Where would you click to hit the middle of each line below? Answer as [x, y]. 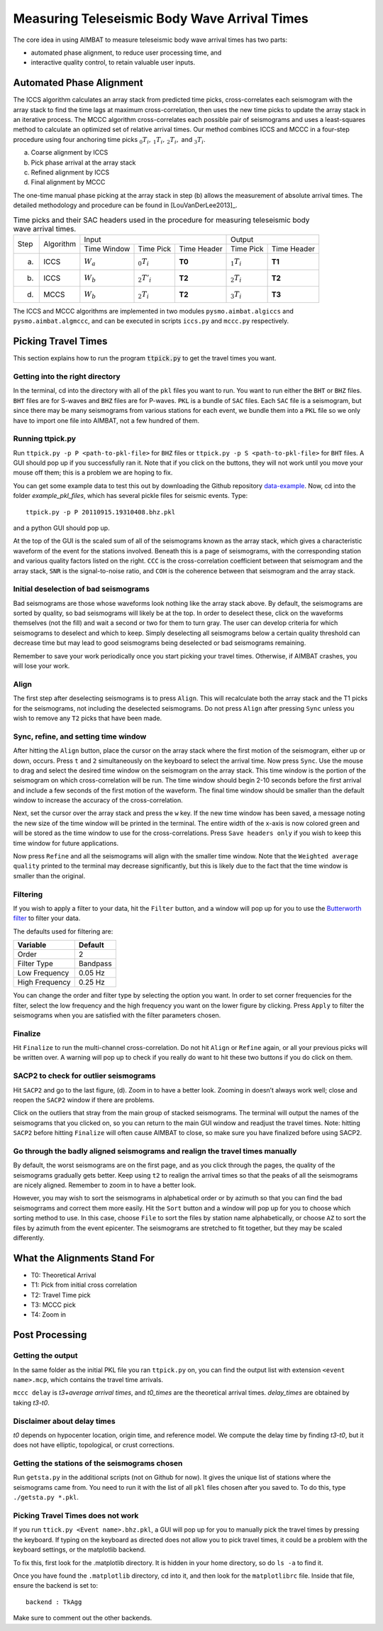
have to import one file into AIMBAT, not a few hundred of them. [106, 420]
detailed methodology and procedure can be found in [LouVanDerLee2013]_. [125, 205]
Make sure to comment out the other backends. [83, 1618]
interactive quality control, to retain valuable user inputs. [113, 62]
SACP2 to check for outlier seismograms [84, 1076]
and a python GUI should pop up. [61, 528]
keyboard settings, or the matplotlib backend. [79, 1549]
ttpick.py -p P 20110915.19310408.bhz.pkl [101, 512]
